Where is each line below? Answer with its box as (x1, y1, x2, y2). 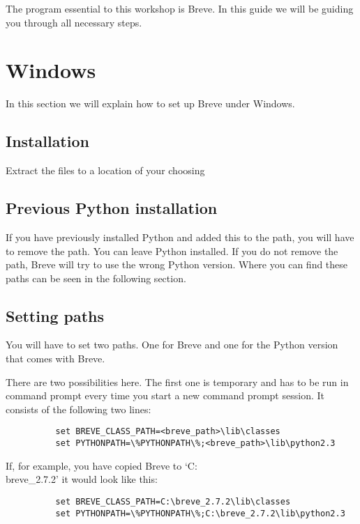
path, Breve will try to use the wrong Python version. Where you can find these (6, 257, 348, 272)
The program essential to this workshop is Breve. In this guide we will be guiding (6, 1, 354, 15)
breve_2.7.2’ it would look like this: (6, 472, 158, 486)
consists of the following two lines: (6, 401, 151, 416)
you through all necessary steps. (6, 15, 142, 29)
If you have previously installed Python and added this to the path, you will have (6, 229, 354, 244)
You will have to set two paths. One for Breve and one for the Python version (6, 337, 338, 352)
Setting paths (6, 305, 104, 326)
